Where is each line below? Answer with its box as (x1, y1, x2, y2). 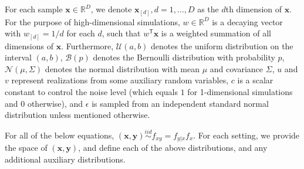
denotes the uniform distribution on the (151, 39, 293, 52)
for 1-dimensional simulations (187, 86, 293, 97)
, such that (102, 27, 141, 39)
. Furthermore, (61, 39, 114, 52)
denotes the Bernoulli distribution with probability (93, 51, 275, 63)
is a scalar (237, 74, 273, 86)
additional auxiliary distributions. (5, 153, 126, 165)
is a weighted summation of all (161, 27, 272, 39)
